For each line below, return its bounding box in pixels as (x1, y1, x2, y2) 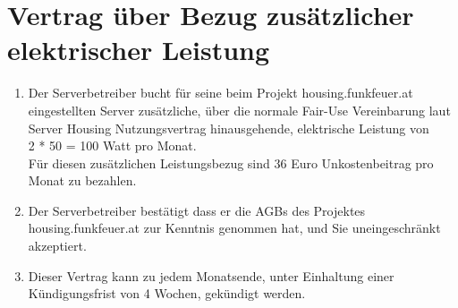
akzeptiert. (28, 236, 87, 255)
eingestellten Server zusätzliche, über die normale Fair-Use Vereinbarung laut (28, 100, 451, 119)
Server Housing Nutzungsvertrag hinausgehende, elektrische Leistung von (28, 118, 429, 137)
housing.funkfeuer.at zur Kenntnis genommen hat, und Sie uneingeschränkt (28, 218, 441, 237)
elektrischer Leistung (7, 31, 270, 68)
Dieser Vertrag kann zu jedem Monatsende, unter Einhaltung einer (28, 266, 394, 285)
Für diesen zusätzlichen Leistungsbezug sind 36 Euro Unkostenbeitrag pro (28, 153, 434, 172)
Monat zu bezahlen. (28, 171, 137, 190)
